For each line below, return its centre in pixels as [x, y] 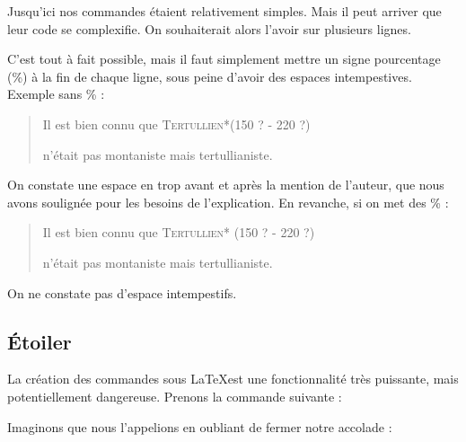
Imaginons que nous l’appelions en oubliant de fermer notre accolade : [200, 426]
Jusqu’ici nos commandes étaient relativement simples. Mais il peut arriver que [224, 11]
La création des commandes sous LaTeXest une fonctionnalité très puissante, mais [233, 379]
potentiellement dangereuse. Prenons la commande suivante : [175, 396]
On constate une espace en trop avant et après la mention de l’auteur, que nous [226, 185]
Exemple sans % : [56, 94]
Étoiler [40, 341]
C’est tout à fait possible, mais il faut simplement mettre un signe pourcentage [224, 59]
